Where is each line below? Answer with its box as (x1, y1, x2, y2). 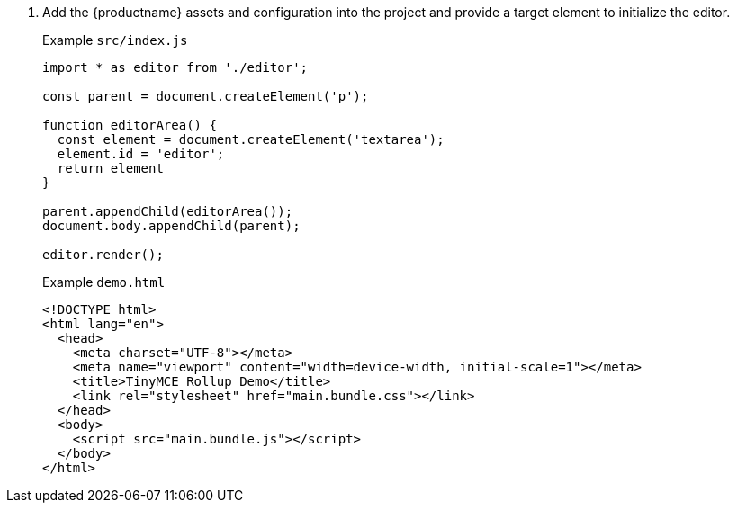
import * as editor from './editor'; (42, 60, 309, 75)
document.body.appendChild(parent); (42, 219, 301, 233)
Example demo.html (42, 274, 166, 290)
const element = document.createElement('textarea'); (57, 132, 445, 147)
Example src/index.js (42, 32, 188, 48)
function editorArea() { (42, 118, 217, 132)
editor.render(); (42, 247, 164, 262)
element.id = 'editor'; (57, 147, 225, 161)
